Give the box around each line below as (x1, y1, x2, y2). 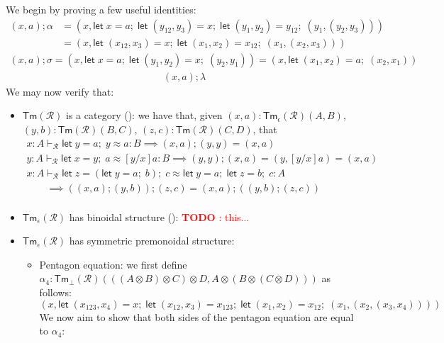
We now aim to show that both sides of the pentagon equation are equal (39, 309, 354, 324)
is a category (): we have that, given (66, 108, 223, 123)
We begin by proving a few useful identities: (6, 2, 196, 16)
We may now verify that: (6, 84, 114, 99)
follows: (39, 285, 72, 300)
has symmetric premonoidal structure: (69, 233, 235, 248)
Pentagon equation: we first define (39, 257, 187, 271)
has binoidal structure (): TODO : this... (69, 209, 250, 224)
